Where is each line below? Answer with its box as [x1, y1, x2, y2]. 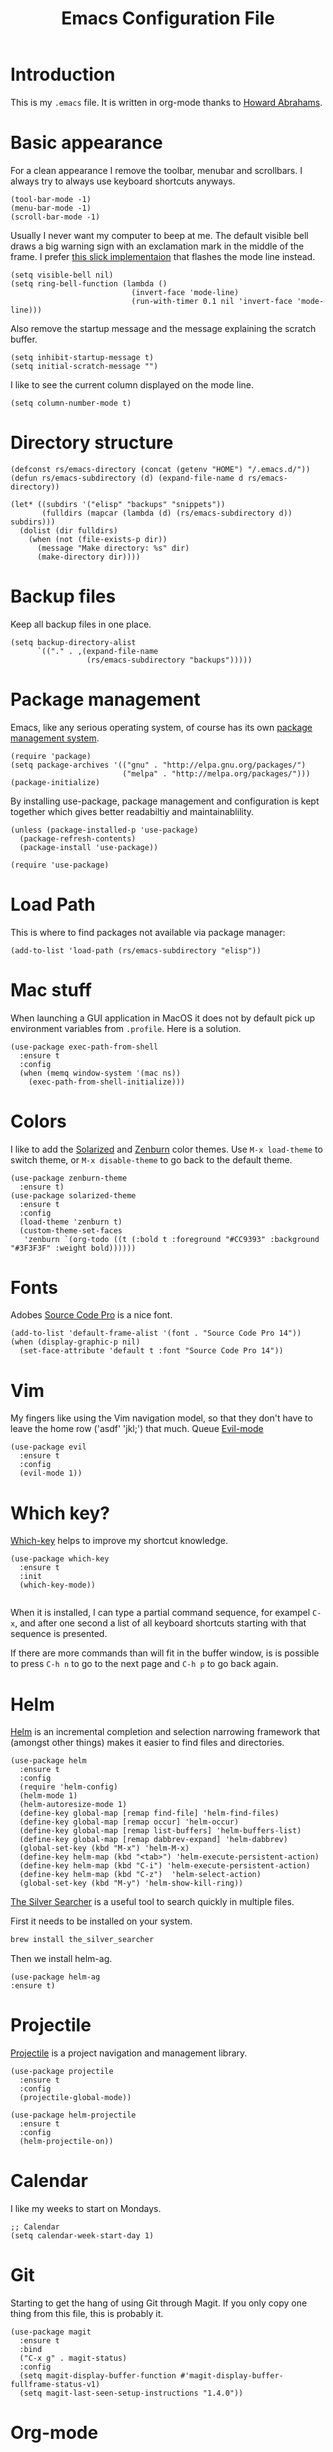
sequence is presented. [10, 1628, 108, 1640]
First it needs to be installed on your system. [10, 1915, 193, 1927]
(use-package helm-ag [10, 1972, 101, 1982]
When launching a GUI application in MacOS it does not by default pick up [10, 1012, 316, 1024]
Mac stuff [10, 978, 92, 1001]
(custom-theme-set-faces [19, 1225, 123, 1236]
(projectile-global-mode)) [19, 2093, 132, 2103]
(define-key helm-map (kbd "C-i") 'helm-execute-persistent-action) [19, 1861, 311, 1871]
